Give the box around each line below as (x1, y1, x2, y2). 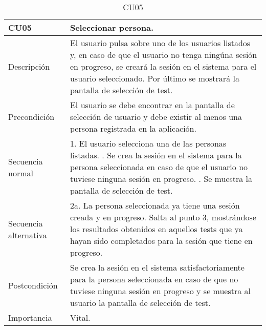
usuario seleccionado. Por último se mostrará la (70, 72, 239, 84)
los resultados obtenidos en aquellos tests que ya (70, 223, 243, 235)
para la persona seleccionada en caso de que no (70, 273, 238, 285)
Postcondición (8, 279, 58, 291)
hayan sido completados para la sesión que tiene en (70, 235, 253, 246)
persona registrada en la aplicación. (70, 122, 196, 134)
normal (8, 167, 33, 179)
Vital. (70, 312, 91, 323)
